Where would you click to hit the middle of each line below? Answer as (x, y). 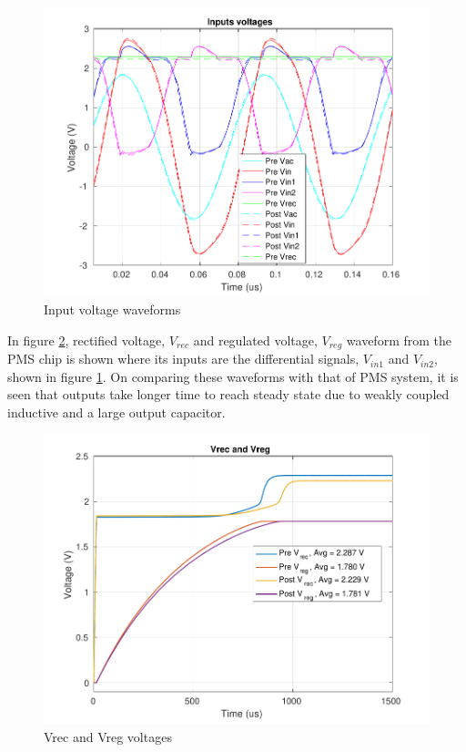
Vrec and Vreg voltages (108, 736)
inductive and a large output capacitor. (116, 412)
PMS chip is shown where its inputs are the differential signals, (183, 359)
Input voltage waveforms (112, 309)
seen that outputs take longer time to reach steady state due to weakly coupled (228, 394)
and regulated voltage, (255, 340)
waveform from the (399, 340)
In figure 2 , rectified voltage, (86, 340)
